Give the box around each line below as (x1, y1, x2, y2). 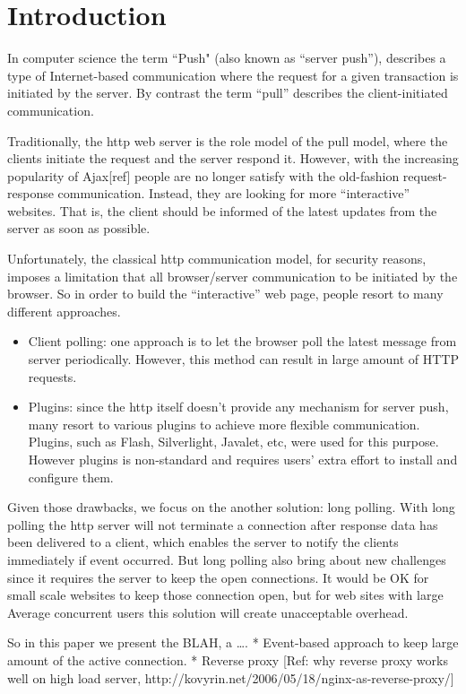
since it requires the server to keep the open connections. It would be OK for (7, 568, 429, 586)
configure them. (28, 467, 114, 486)
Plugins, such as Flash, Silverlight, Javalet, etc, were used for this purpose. (28, 432, 439, 451)
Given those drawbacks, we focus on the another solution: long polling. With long (7, 498, 455, 516)
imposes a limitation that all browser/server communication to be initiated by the (7, 266, 458, 285)
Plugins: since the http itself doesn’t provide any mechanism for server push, (28, 397, 449, 416)
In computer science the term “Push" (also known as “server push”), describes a (7, 48, 446, 67)
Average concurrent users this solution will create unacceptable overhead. (7, 603, 409, 621)
